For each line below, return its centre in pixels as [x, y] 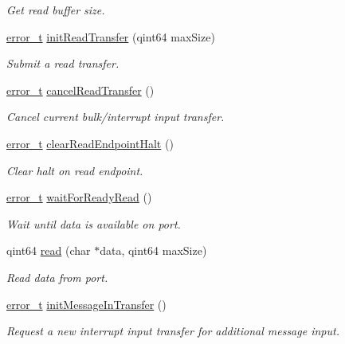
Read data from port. [57, 277]
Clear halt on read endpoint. [75, 170]
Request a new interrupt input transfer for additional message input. [173, 331]
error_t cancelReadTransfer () [80, 90]
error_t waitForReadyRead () [79, 197]
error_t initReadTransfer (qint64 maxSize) [111, 36]
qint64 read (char [49, 250]
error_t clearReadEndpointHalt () [90, 143]
